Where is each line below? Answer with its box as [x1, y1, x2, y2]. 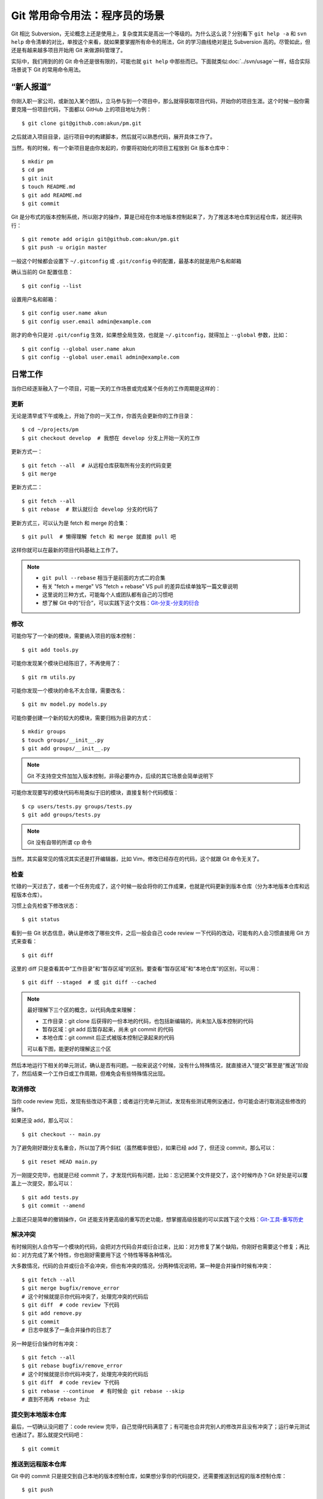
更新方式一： [11, 448, 43, 455]
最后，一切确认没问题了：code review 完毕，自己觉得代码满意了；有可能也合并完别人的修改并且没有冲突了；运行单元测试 [11, 1423, 310, 1430]
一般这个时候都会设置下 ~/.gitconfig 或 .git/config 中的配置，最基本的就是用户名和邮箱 [11, 257, 242, 264]
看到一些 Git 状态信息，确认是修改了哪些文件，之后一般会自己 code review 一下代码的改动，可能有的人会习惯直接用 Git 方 [11, 929, 310, 937]
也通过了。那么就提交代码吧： [11, 1431, 85, 1438]
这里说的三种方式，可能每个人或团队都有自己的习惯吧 [42, 591, 173, 598]
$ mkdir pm [22, 158, 54, 165]
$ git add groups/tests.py [22, 811, 101, 818]
